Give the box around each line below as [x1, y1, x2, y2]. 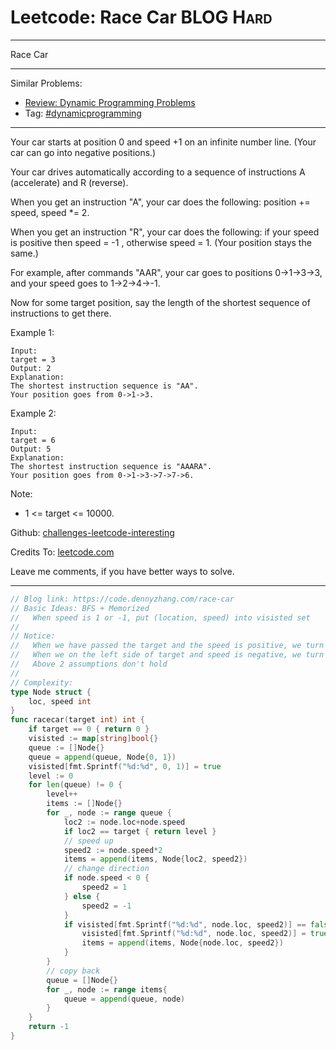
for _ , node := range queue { [46, 808, 172, 818]
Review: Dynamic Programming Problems [24, 96, 196, 108]
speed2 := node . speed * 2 [63, 845, 163, 855]
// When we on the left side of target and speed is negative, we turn [10, 650, 325, 660]
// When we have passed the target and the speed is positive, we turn [10, 641, 325, 651]
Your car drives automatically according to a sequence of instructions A [10, 166, 306, 178]
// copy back [46, 966, 101, 976]
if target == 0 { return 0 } [28, 724, 150, 735]
